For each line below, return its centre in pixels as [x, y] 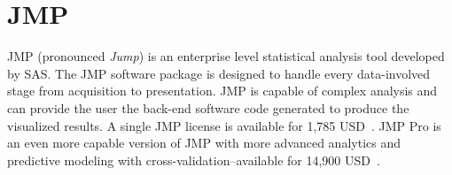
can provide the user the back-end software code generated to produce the [208, 107]
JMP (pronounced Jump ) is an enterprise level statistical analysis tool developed [226, 56]
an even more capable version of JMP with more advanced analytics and [204, 143]
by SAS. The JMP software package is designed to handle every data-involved [219, 73]
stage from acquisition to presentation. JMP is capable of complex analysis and [222, 91]
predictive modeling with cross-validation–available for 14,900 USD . [194, 160]
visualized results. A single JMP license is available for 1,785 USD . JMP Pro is [224, 125]
